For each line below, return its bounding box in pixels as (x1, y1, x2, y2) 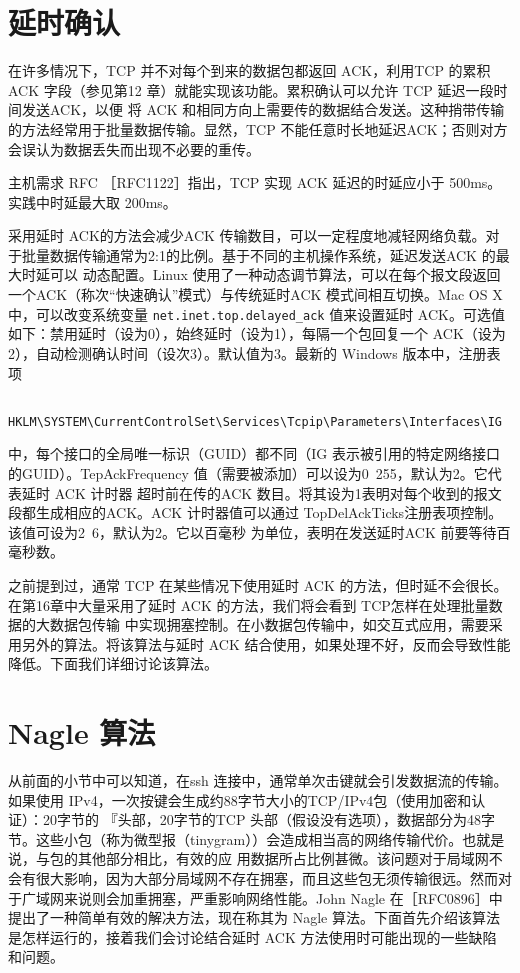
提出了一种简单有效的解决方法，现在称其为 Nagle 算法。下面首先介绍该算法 (8, 907, 500, 928)
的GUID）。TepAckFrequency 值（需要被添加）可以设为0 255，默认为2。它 (8, 463, 488, 483)
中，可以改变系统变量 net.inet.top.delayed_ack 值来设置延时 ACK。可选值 (8, 303, 505, 324)
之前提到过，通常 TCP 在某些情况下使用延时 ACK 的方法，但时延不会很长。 (8, 574, 508, 595)
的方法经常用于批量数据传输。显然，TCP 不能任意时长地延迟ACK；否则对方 (8, 118, 508, 139)
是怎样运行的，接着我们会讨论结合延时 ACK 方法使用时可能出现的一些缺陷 (8, 926, 497, 947)
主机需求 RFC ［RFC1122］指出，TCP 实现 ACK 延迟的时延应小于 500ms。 (8, 172, 502, 193)
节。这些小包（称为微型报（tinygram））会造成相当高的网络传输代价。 (8, 828, 463, 849)
